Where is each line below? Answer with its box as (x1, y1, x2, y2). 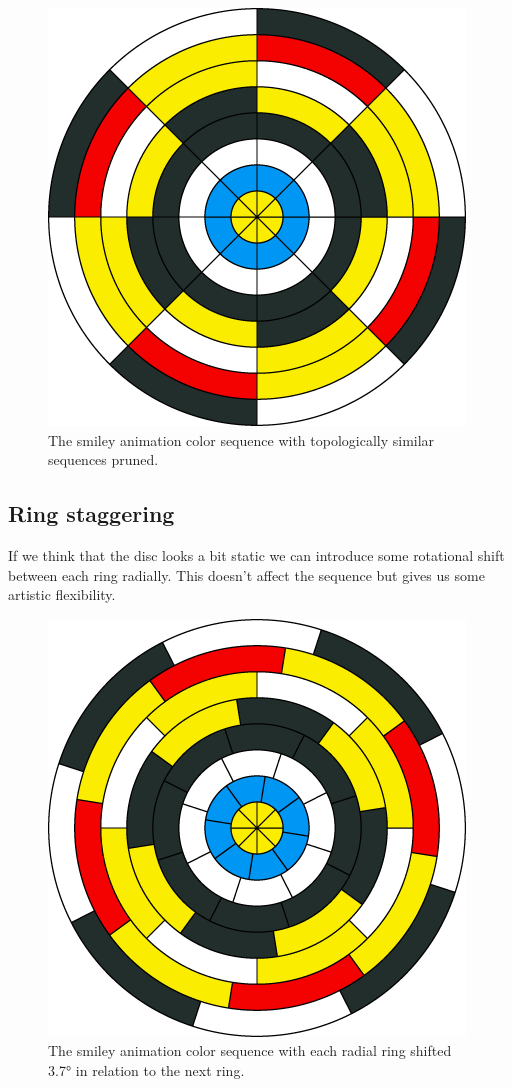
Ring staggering (8, 498, 175, 529)
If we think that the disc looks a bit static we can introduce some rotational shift (8, 544, 505, 565)
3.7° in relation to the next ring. (48, 1059, 245, 1080)
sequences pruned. (48, 449, 159, 470)
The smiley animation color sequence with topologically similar (48, 429, 435, 450)
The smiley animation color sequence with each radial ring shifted (48, 1040, 452, 1061)
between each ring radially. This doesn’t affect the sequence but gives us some (8, 564, 485, 585)
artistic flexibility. (8, 584, 116, 605)
